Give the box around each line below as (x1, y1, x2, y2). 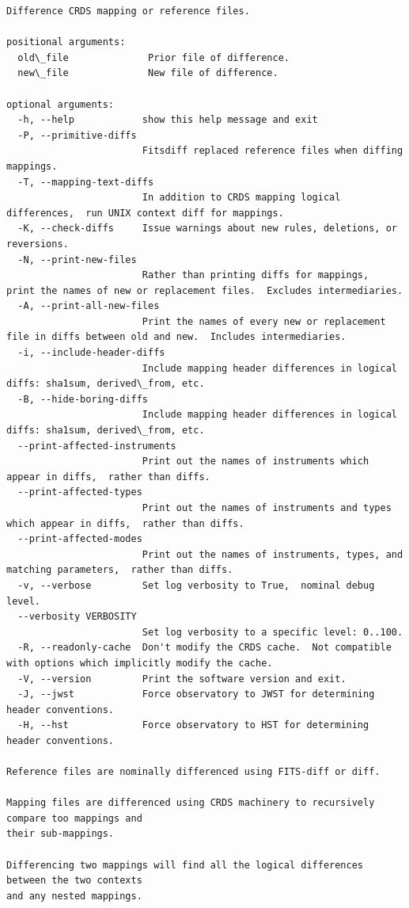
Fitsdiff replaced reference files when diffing (142, 145, 403, 157)
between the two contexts (6, 875, 142, 887)
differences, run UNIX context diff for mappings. (6, 207, 284, 219)
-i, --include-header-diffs (17, 347, 165, 359)
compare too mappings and (6, 812, 142, 824)
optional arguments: (6, 98, 115, 110)
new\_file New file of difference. (17, 67, 278, 79)
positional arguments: (6, 36, 126, 48)
